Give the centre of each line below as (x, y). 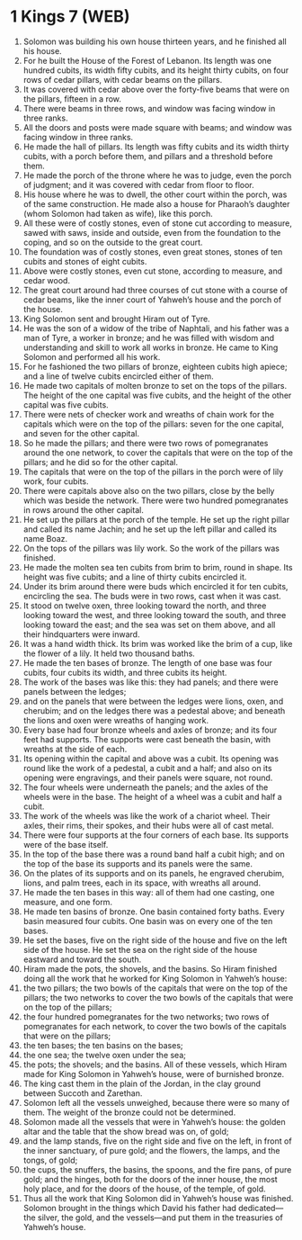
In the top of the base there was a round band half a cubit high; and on (154, 854)
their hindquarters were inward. (81, 634)
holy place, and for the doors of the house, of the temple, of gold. (144, 1189)
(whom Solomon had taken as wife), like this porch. (118, 213)
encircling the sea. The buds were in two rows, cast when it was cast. (152, 596)
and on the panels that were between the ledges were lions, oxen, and (153, 701)
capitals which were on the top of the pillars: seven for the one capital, (153, 424)
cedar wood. (47, 280)
